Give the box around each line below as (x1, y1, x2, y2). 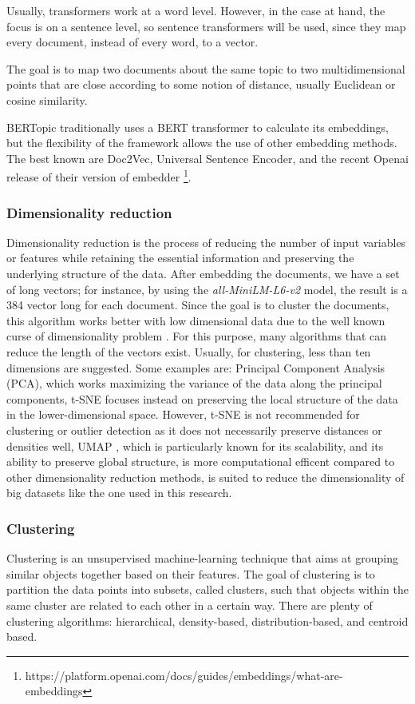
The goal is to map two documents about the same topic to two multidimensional (6, 60, 405, 77)
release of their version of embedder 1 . (6, 166, 192, 185)
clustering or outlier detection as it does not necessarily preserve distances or (6, 421, 382, 438)
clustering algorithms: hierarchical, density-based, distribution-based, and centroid (6, 612, 409, 629)
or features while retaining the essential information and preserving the (6, 249, 354, 266)
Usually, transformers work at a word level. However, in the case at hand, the (6, 2, 385, 18)
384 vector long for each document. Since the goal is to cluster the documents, (6, 296, 389, 313)
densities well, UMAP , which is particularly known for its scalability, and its (6, 437, 384, 454)
